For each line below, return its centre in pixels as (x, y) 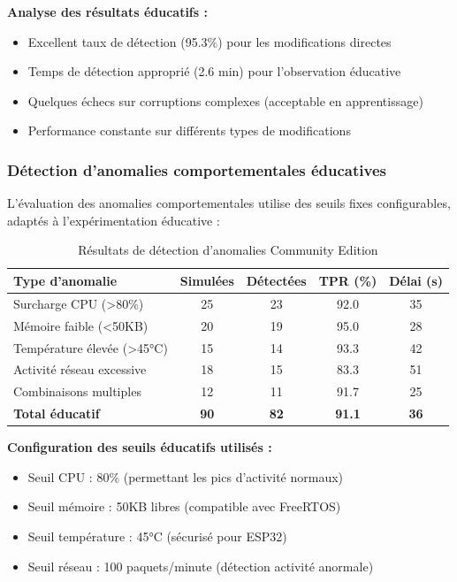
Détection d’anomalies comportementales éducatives (197, 169)
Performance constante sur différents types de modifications (189, 130)
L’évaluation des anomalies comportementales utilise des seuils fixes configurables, (229, 203)
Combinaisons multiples (77, 391)
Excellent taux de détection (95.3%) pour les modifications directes (209, 41)
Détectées (276, 280)
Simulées (207, 280)
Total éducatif (57, 414)
